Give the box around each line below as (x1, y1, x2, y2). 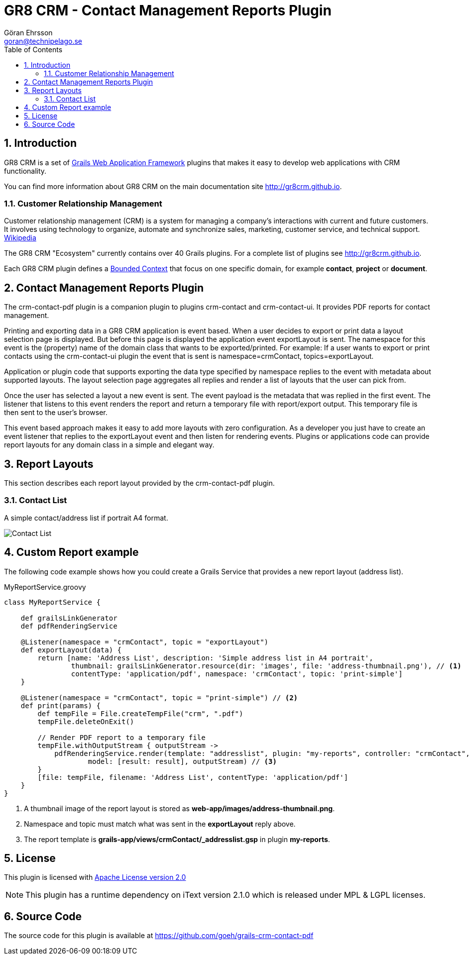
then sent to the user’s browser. (4, 408, 108, 417)
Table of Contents (4, 45, 63, 54)
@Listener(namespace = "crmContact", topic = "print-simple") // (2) (20, 693, 298, 702)
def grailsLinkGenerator (20, 614, 117, 622)
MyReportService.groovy (4, 582, 86, 591)
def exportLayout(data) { (20, 645, 122, 654)
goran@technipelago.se (4, 36, 83, 45)
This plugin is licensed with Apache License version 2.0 (4, 873, 186, 882)
